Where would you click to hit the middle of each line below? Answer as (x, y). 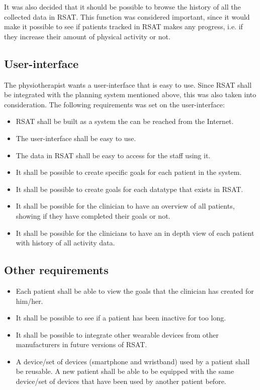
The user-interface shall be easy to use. (76, 138)
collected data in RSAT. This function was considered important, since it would (127, 16)
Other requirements (56, 270)
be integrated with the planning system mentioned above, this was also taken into (130, 94)
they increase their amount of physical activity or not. (87, 36)
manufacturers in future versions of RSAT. (81, 344)
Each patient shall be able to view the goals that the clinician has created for (135, 290)
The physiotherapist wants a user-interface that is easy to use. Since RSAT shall (128, 84)
